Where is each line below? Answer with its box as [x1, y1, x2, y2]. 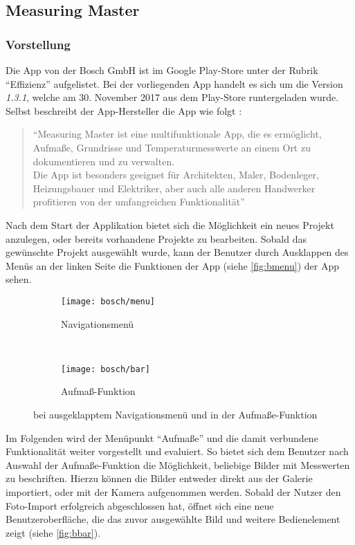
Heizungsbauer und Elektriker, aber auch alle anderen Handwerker [33, 181, 316, 195]
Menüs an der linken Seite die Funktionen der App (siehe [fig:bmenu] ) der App [6, 258, 339, 272]
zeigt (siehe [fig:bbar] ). [6, 525, 101, 539]
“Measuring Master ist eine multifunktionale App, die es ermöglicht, [33, 127, 322, 141]
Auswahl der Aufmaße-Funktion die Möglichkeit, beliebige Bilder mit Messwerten [6, 457, 350, 472]
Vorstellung [6, 35, 71, 53]
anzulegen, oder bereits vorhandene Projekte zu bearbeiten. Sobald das [6, 231, 307, 246]
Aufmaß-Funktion [61, 384, 136, 398]
